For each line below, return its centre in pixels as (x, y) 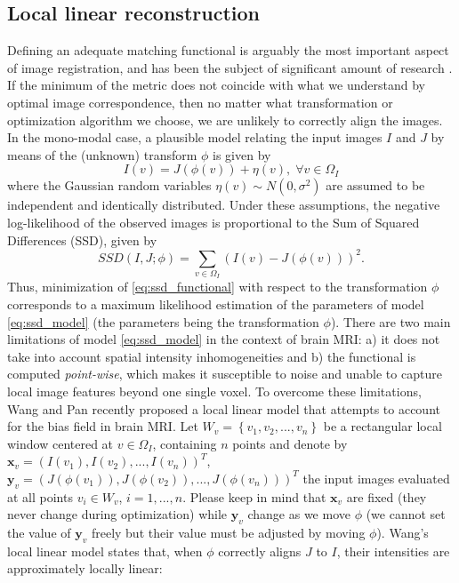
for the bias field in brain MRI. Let (103, 426)
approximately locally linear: (85, 568)
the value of (39, 533)
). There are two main (391, 321)
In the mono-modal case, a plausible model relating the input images (195, 137)
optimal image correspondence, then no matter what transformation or (200, 102)
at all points (40, 496)
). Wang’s (403, 533)
